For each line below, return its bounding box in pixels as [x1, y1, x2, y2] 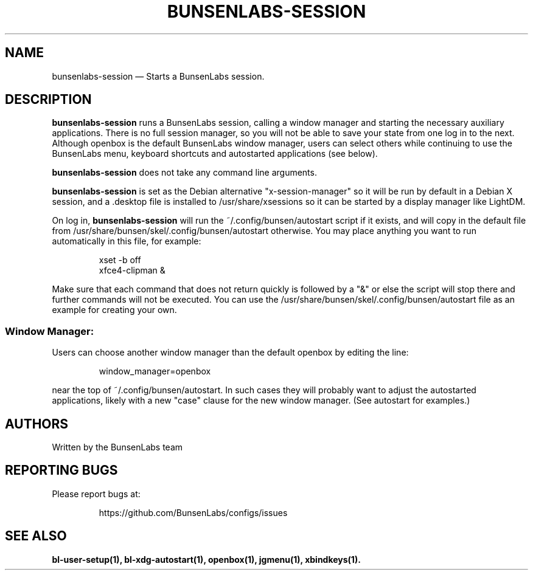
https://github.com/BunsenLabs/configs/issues [99, 507, 288, 518]
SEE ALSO [5, 528, 67, 544]
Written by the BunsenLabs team [52, 442, 183, 453]
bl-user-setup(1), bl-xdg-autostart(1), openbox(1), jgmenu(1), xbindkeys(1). [52, 554, 361, 565]
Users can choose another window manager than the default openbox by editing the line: [52, 347, 409, 358]
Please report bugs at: [52, 488, 141, 499]
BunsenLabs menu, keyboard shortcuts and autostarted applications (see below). [52, 148, 378, 159]
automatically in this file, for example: [52, 236, 201, 247]
